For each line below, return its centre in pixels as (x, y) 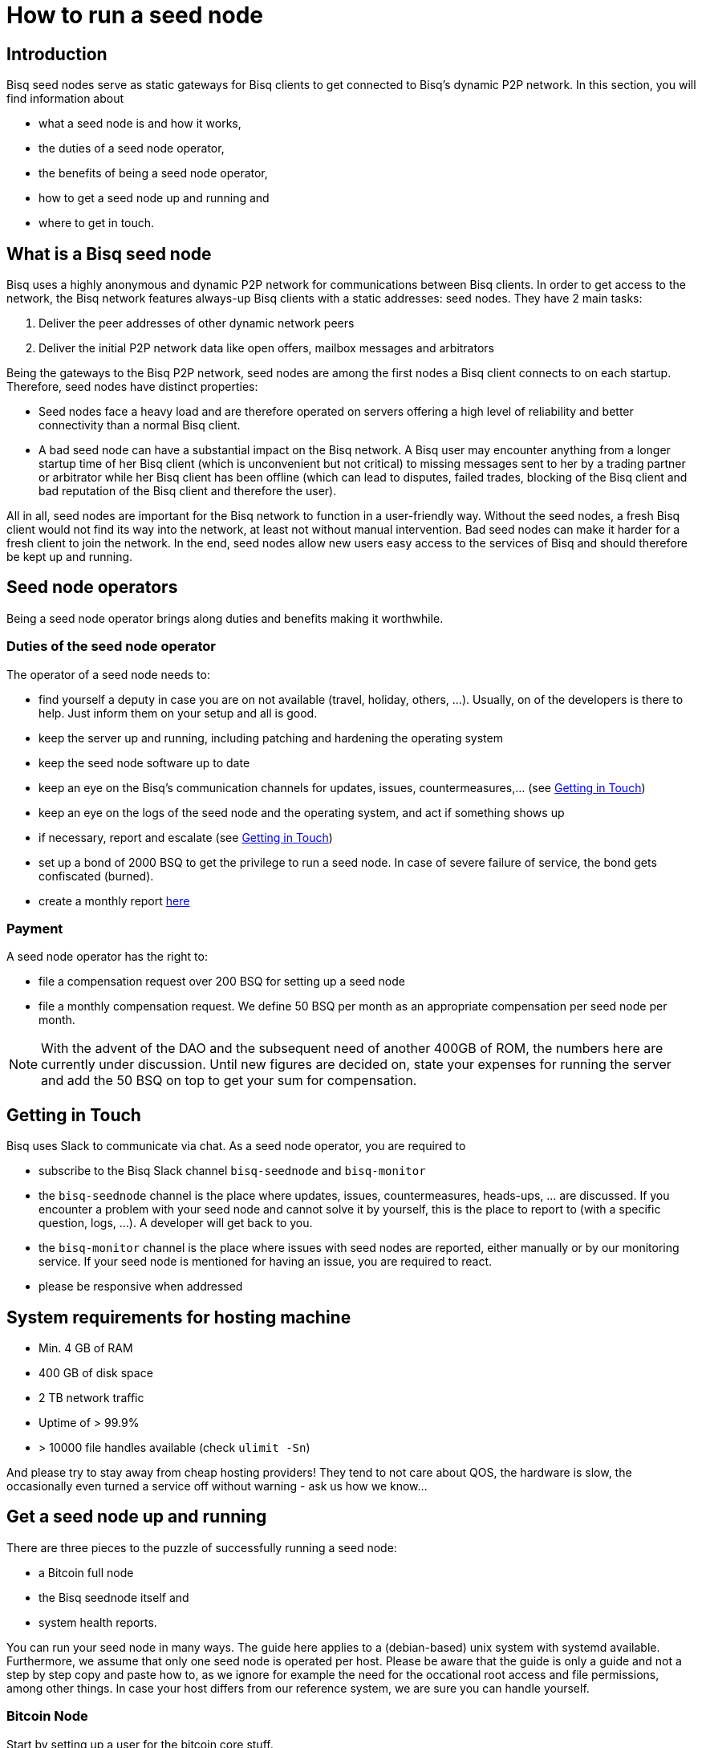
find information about (65, 99)
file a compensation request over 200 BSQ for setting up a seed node (222, 982)
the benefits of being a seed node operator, (153, 173)
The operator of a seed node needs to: (108, 674)
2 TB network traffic (91, 1398)
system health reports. (98, 1622)
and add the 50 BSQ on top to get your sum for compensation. (229, 1081)
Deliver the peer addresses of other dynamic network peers (197, 323)
